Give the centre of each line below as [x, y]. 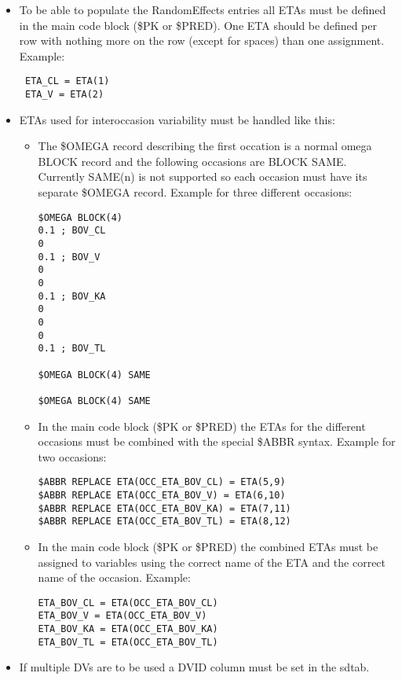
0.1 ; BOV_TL [72, 349]
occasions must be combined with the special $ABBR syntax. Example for [217, 441]
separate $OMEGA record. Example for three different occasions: [195, 192]
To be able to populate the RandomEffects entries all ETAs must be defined [203, 9]
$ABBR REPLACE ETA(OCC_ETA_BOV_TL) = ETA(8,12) [164, 522]
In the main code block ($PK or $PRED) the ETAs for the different [202, 426]
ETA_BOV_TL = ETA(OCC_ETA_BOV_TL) [128, 642]
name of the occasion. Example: [114, 577]
